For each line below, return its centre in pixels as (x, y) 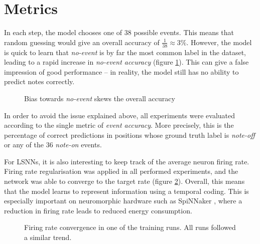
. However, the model (219, 42)
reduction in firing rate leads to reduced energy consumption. (98, 210)
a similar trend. (48, 237)
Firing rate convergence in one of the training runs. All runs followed (130, 227)
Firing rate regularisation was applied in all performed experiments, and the (121, 171)
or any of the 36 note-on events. (53, 145)
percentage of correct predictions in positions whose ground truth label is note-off (129, 135)
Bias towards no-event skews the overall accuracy (100, 98)
